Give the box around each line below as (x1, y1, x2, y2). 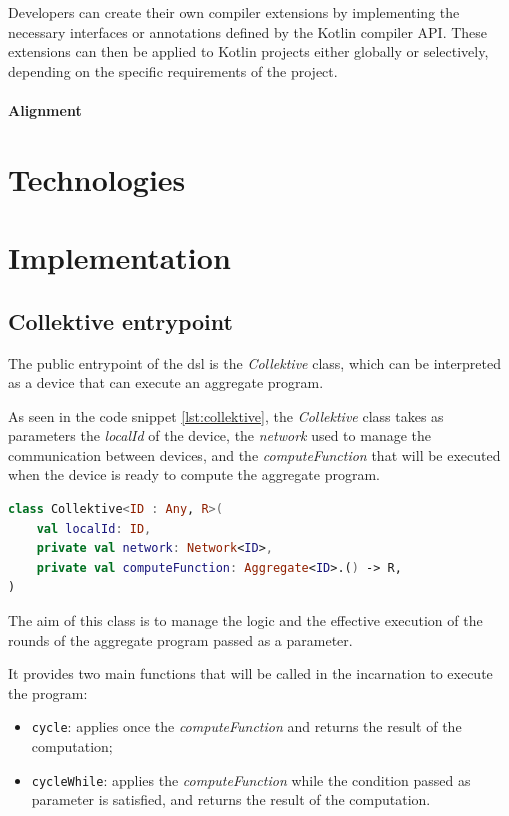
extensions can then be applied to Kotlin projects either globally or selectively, (8, 41, 489, 62)
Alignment (8, 99, 82, 120)
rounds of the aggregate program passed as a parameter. (8, 629, 353, 650)
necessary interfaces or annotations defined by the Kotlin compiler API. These (8, 21, 488, 42)
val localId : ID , (36, 521, 152, 536)
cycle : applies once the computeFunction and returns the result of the (31, 716, 462, 737)
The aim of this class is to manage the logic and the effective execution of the (8, 610, 483, 631)
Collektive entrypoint (8, 305, 233, 336)
